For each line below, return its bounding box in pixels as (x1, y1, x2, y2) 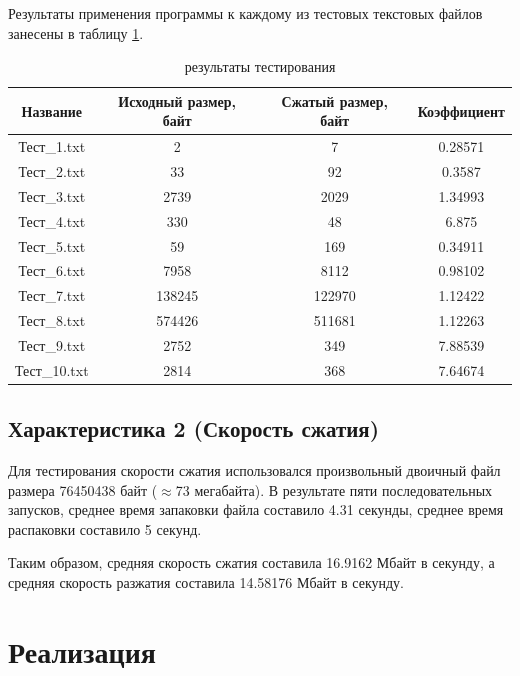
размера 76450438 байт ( (8, 479, 158, 500)
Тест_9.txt (18, 334, 86, 355)
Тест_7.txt (18, 285, 86, 306)
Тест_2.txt (18, 161, 86, 182)
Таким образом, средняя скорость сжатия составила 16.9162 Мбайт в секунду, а (8, 552, 495, 573)
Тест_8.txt (18, 310, 86, 331)
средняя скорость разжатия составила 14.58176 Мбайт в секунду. (8, 572, 404, 593)
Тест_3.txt (18, 185, 86, 206)
